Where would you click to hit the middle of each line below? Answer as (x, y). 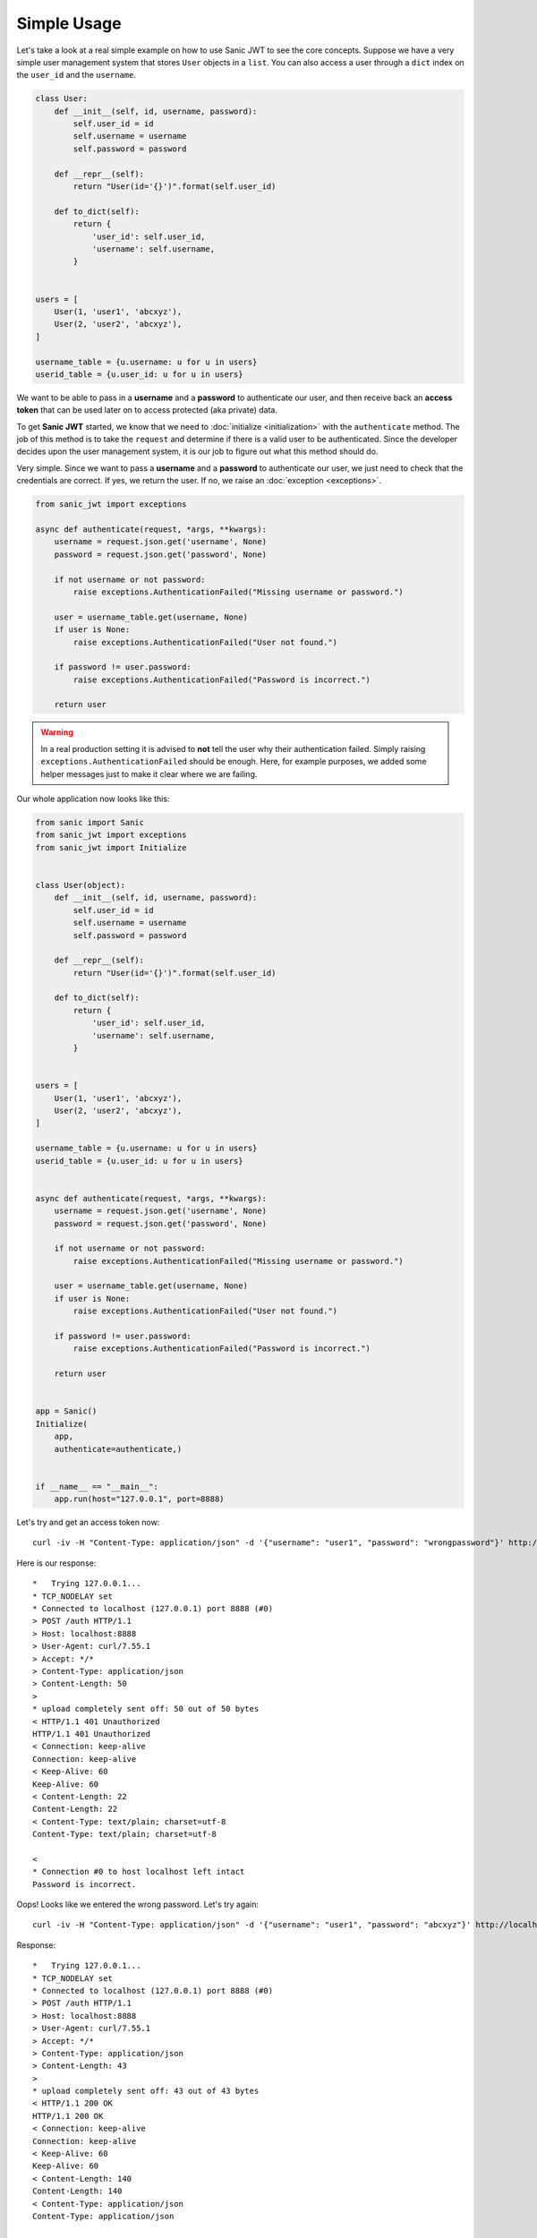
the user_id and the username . (77, 75)
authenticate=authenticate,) (118, 1449)
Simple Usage (69, 23)
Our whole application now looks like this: (93, 799)
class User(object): (80, 885)
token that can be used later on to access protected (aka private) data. (147, 410)
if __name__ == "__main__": (97, 1486)
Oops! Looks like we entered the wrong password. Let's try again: (138, 1905)
